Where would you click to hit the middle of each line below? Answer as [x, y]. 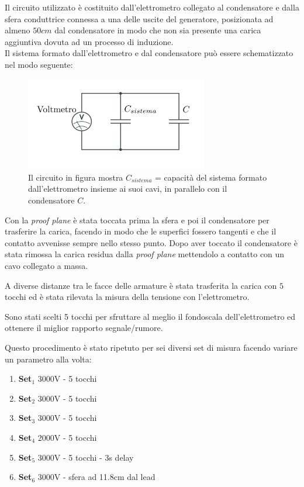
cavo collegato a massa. [46, 266]
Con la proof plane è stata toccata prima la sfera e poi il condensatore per [137, 220]
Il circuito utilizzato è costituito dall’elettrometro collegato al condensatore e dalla [152, 7]
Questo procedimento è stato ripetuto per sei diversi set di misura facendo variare [151, 347]
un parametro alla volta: [48, 359]
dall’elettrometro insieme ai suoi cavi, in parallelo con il [128, 189]
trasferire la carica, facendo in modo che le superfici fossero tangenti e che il [141, 231]
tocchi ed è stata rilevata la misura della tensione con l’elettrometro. [127, 297]
